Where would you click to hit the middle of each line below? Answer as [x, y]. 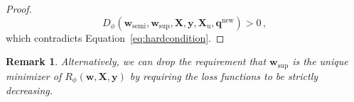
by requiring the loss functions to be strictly [224, 75]
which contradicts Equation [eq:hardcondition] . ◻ [115, 37]
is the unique [320, 61]
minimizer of [34, 75]
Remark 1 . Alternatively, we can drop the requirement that [136, 61]
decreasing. [29, 90]
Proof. [19, 8]
